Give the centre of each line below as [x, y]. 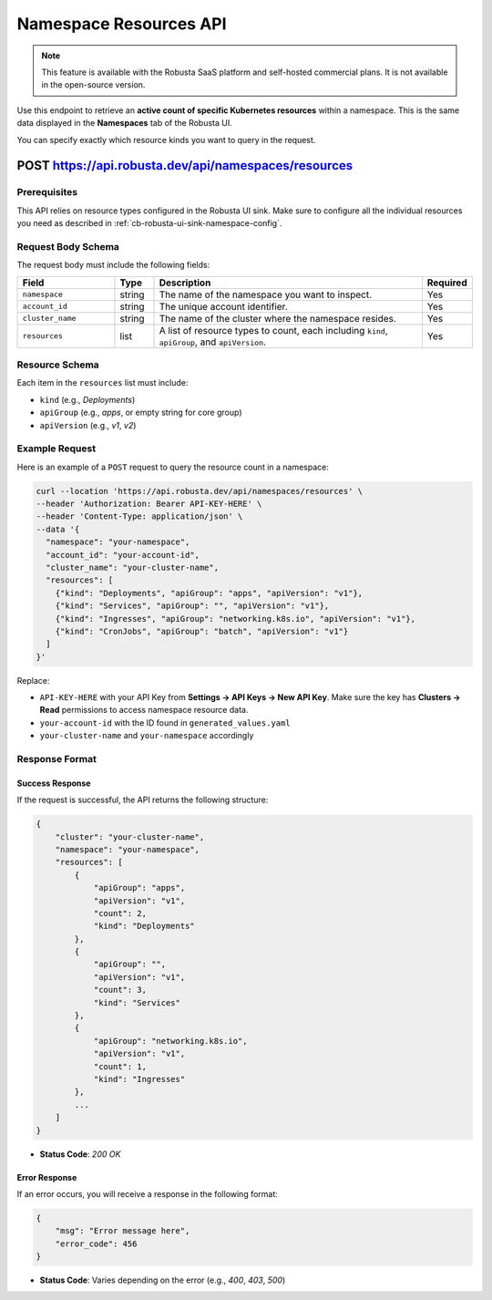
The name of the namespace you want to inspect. [266, 294]
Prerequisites [47, 192]
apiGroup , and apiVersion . [213, 342]
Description [185, 283]
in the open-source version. [93, 85]
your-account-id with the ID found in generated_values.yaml [165, 722]
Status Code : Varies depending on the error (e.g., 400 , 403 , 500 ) [163, 1280]
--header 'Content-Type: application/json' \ [139, 516]
